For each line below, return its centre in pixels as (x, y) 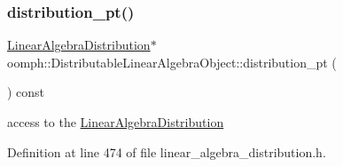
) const (26, 92)
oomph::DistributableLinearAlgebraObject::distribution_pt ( (172, 62)
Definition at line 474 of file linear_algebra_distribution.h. (167, 151)
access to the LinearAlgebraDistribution (116, 122)
